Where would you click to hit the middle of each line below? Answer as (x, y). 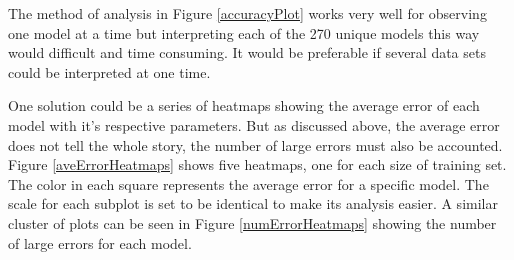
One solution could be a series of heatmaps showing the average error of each (244, 105)
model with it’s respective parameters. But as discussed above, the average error (254, 124)
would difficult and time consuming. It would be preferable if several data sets (247, 52)
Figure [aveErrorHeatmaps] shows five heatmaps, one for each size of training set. (257, 164)
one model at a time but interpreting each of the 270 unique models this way (244, 32)
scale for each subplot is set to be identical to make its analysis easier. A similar (253, 203)
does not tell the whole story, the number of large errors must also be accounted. (255, 144)
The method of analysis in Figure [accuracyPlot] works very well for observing (247, 13)
